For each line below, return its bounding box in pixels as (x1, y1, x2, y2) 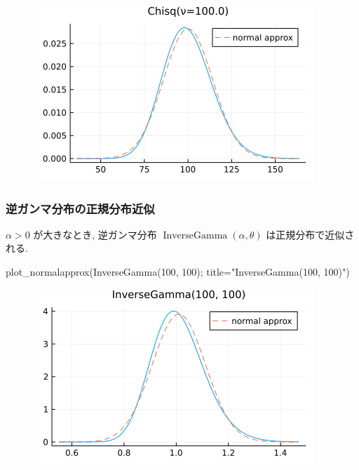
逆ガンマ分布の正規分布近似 (6, 199, 155, 217)
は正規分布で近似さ (266, 227, 355, 241)
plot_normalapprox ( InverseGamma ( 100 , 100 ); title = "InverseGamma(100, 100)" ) (6, 264, 350, 278)
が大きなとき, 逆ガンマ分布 (33, 227, 157, 241)
